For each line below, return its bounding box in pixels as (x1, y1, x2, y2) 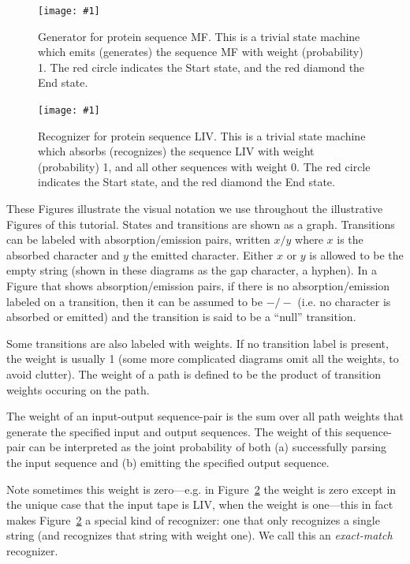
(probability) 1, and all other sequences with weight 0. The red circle (38, 158, 371, 174)
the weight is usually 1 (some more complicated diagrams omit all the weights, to (6, 350, 399, 367)
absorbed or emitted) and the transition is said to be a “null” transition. (6, 308, 356, 325)
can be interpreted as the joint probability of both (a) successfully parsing (28, 439, 387, 455)
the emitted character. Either (132, 246, 274, 263)
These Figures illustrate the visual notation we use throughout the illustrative (6, 200, 383, 217)
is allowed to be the (309, 246, 404, 263)
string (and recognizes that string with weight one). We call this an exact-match (6, 527, 393, 543)
